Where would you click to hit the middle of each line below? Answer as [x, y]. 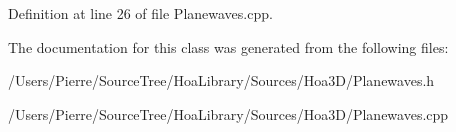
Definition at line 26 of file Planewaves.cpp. [140, 13]
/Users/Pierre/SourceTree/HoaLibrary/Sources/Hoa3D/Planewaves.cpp [228, 113]
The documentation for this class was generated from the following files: [228, 46]
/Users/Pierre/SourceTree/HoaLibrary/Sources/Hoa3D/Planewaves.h [221, 80]
